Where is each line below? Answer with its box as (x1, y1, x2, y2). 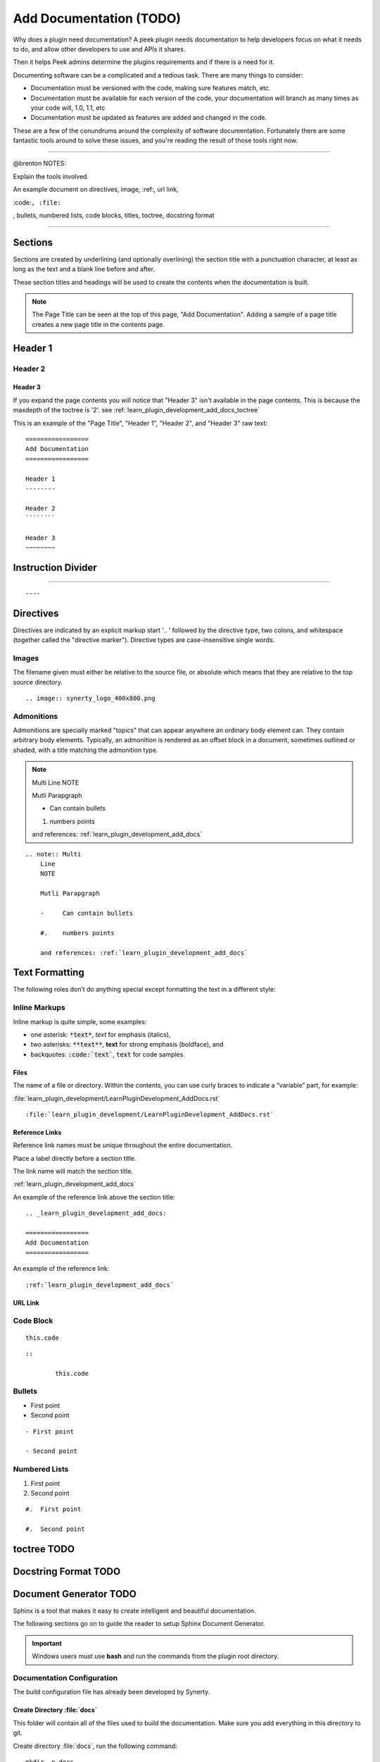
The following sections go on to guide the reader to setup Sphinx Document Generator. (13, 1620, 265, 1628)
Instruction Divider (13, 562, 98, 574)
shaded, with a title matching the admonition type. (13, 746, 158, 754)
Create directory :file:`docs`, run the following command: (13, 1742, 177, 1750)
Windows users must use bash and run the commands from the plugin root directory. (32, 1652, 279, 1661)
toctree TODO (13, 1543, 75, 1555)
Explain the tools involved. (13, 172, 89, 180)
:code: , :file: (13, 198, 61, 207)
